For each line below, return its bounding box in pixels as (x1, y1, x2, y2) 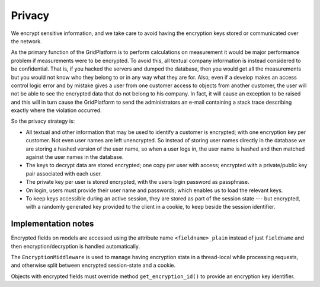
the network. (11, 37, 42, 44)
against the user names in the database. (25, 154, 124, 161)
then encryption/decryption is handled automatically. (11, 243, 140, 250)
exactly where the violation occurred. (11, 107, 102, 114)
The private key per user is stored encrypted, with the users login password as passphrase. (25, 178, 249, 186)
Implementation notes (11, 219, 94, 229)
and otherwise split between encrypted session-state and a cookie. (11, 262, 176, 269)
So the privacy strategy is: (11, 117, 75, 125)
